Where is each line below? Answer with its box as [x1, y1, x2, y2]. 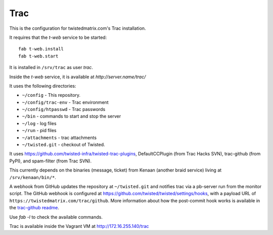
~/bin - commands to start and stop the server [22, 113, 121, 120]
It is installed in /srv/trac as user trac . [9, 65, 94, 71]
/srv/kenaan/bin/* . [9, 174, 57, 180]
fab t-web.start [18, 53, 59, 59]
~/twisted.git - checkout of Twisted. [22, 142, 106, 148]
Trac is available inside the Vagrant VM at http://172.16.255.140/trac [9, 223, 149, 229]
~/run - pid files [22, 128, 57, 134]
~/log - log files [22, 120, 57, 126]
